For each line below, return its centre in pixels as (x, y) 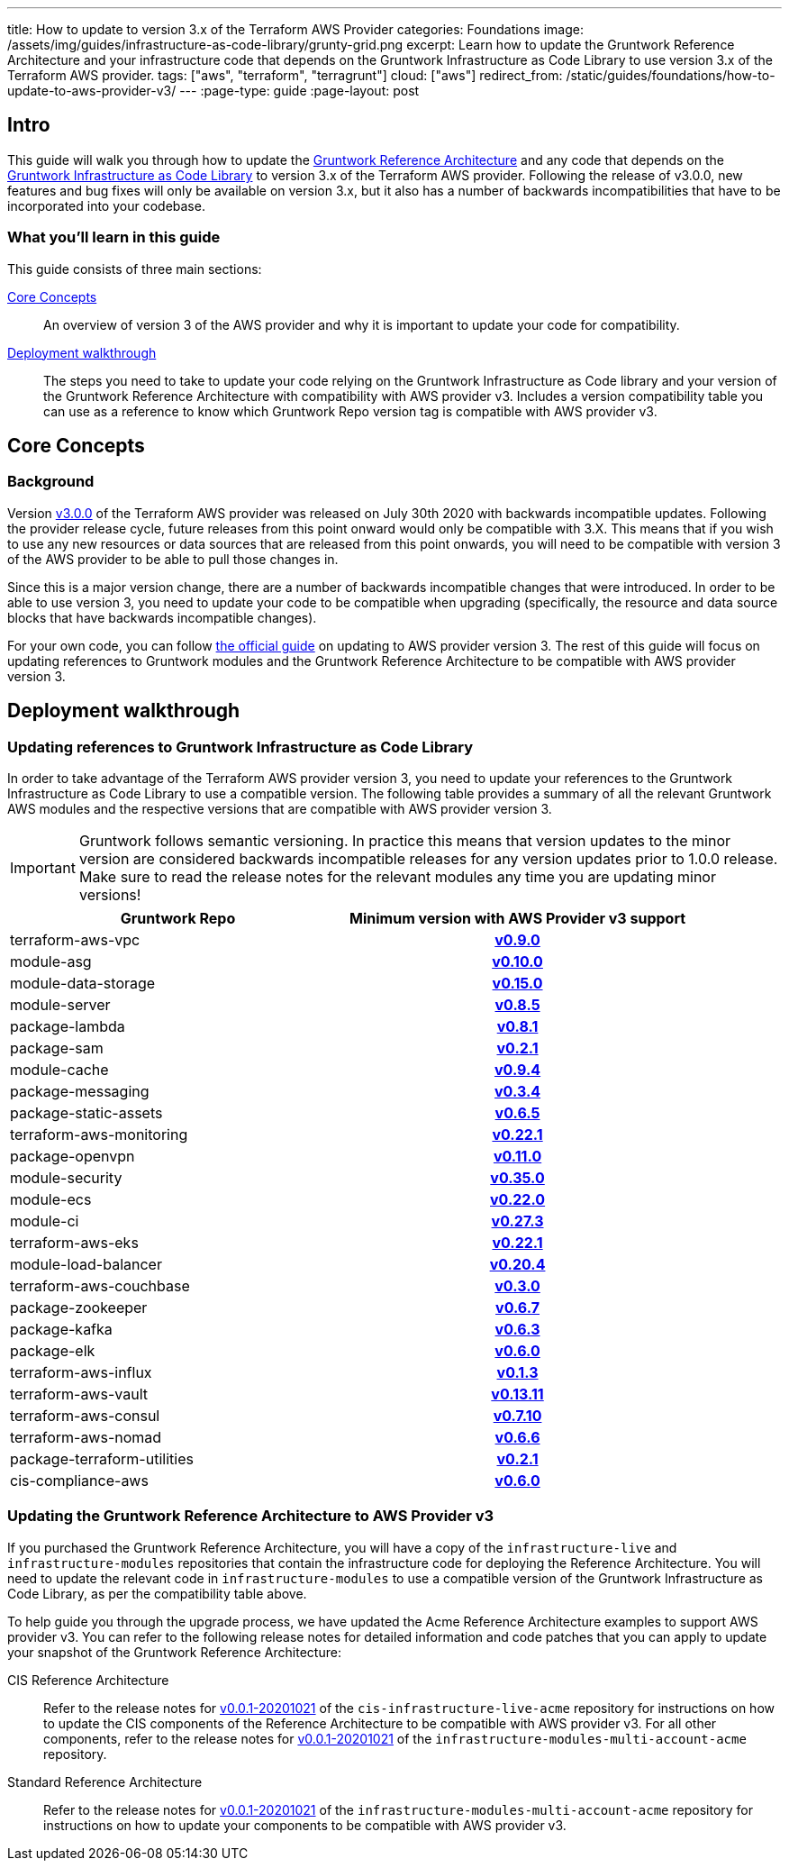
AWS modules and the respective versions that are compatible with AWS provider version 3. (280, 809)
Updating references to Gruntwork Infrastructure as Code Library (240, 747)
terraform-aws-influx (81, 1373)
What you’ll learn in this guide (114, 237)
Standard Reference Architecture (105, 1781)
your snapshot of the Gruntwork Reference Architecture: (174, 1652)
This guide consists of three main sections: (135, 269)
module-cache (59, 1070)
